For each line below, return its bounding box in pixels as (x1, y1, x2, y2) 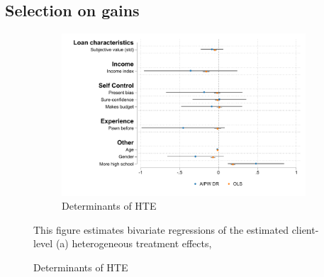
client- (291, 222, 319, 237)
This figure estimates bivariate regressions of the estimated (33, 222, 289, 237)
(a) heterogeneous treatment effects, (55, 236, 212, 251)
